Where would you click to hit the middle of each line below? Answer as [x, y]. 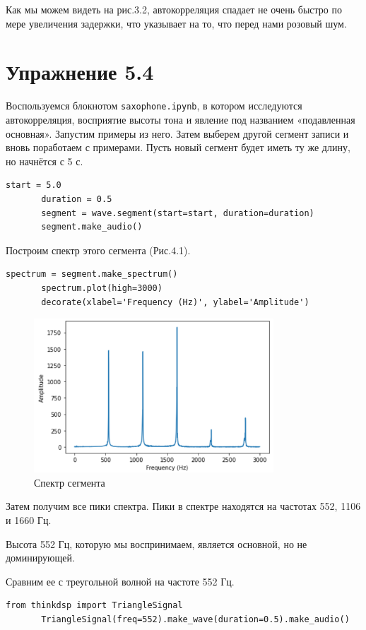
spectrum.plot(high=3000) [102, 288]
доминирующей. [40, 558]
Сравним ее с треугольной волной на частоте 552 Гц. [120, 581]
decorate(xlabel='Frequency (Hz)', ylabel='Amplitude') [175, 302]
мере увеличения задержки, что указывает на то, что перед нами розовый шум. [176, 23]
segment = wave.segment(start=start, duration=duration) [178, 213]
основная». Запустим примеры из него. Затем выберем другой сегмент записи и [177, 133]
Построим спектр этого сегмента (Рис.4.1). [98, 250]
